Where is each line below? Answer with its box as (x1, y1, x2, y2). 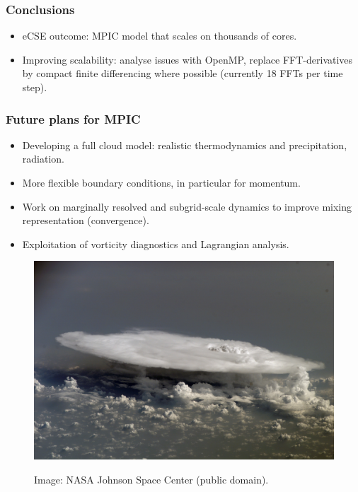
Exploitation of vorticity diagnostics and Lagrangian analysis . (22, 236, 289, 251)
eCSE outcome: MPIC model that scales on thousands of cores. (22, 28, 297, 43)
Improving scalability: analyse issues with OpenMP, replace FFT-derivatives (22, 52, 353, 66)
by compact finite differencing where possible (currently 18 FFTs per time (22, 66, 343, 81)
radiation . (22, 151, 64, 166)
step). (22, 80, 47, 94)
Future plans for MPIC (6, 110, 141, 127)
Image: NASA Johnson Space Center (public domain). (34, 471, 269, 486)
